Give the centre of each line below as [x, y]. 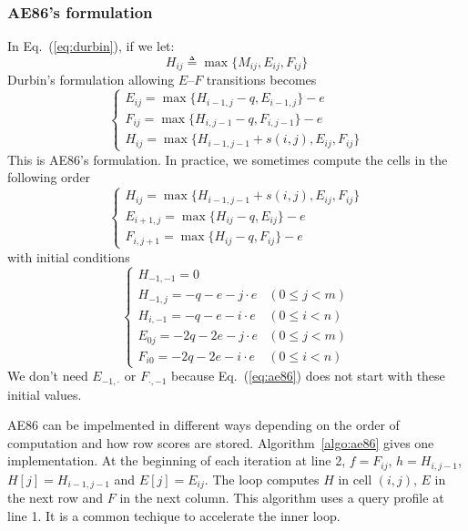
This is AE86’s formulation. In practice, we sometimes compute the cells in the [228, 159]
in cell [355, 479]
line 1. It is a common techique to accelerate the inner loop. [174, 515]
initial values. [45, 394]
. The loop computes [262, 479]
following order [49, 177]
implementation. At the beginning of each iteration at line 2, [177, 460]
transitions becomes [261, 80]
